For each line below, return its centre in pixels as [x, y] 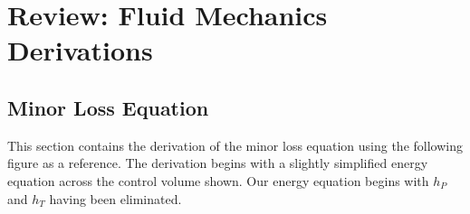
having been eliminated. [115, 198]
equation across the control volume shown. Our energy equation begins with [218, 180]
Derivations [80, 50]
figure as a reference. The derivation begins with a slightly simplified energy [218, 163]
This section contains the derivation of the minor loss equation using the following [235, 145]
